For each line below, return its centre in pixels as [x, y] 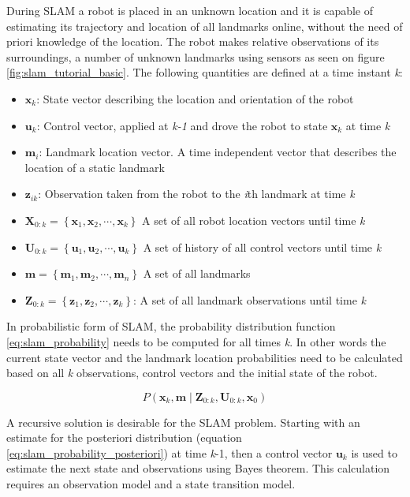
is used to [374, 452]
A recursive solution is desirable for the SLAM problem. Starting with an [183, 422]
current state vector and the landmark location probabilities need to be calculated [205, 357]
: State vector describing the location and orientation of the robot [195, 98]
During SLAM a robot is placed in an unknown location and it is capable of [190, 10]
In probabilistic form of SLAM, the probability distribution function [171, 326]
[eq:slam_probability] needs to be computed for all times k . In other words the [196, 341]
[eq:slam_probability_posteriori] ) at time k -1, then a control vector [170, 452]
